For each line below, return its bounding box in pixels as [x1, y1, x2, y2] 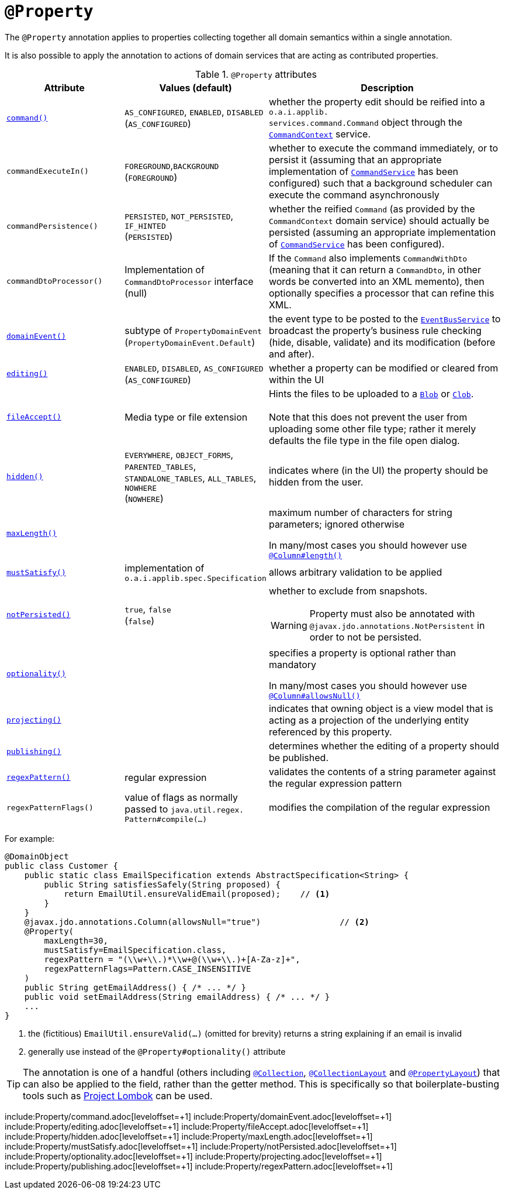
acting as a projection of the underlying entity [268, 714, 469, 726]
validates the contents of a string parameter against [268, 765, 496, 777]
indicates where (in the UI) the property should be [268, 464, 489, 477]
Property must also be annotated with [309, 607, 475, 620]
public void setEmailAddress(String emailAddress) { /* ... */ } [24, 992, 330, 1002]
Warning [270, 619, 307, 631]
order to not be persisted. [309, 631, 422, 643]
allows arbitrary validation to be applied [268, 566, 442, 579]
